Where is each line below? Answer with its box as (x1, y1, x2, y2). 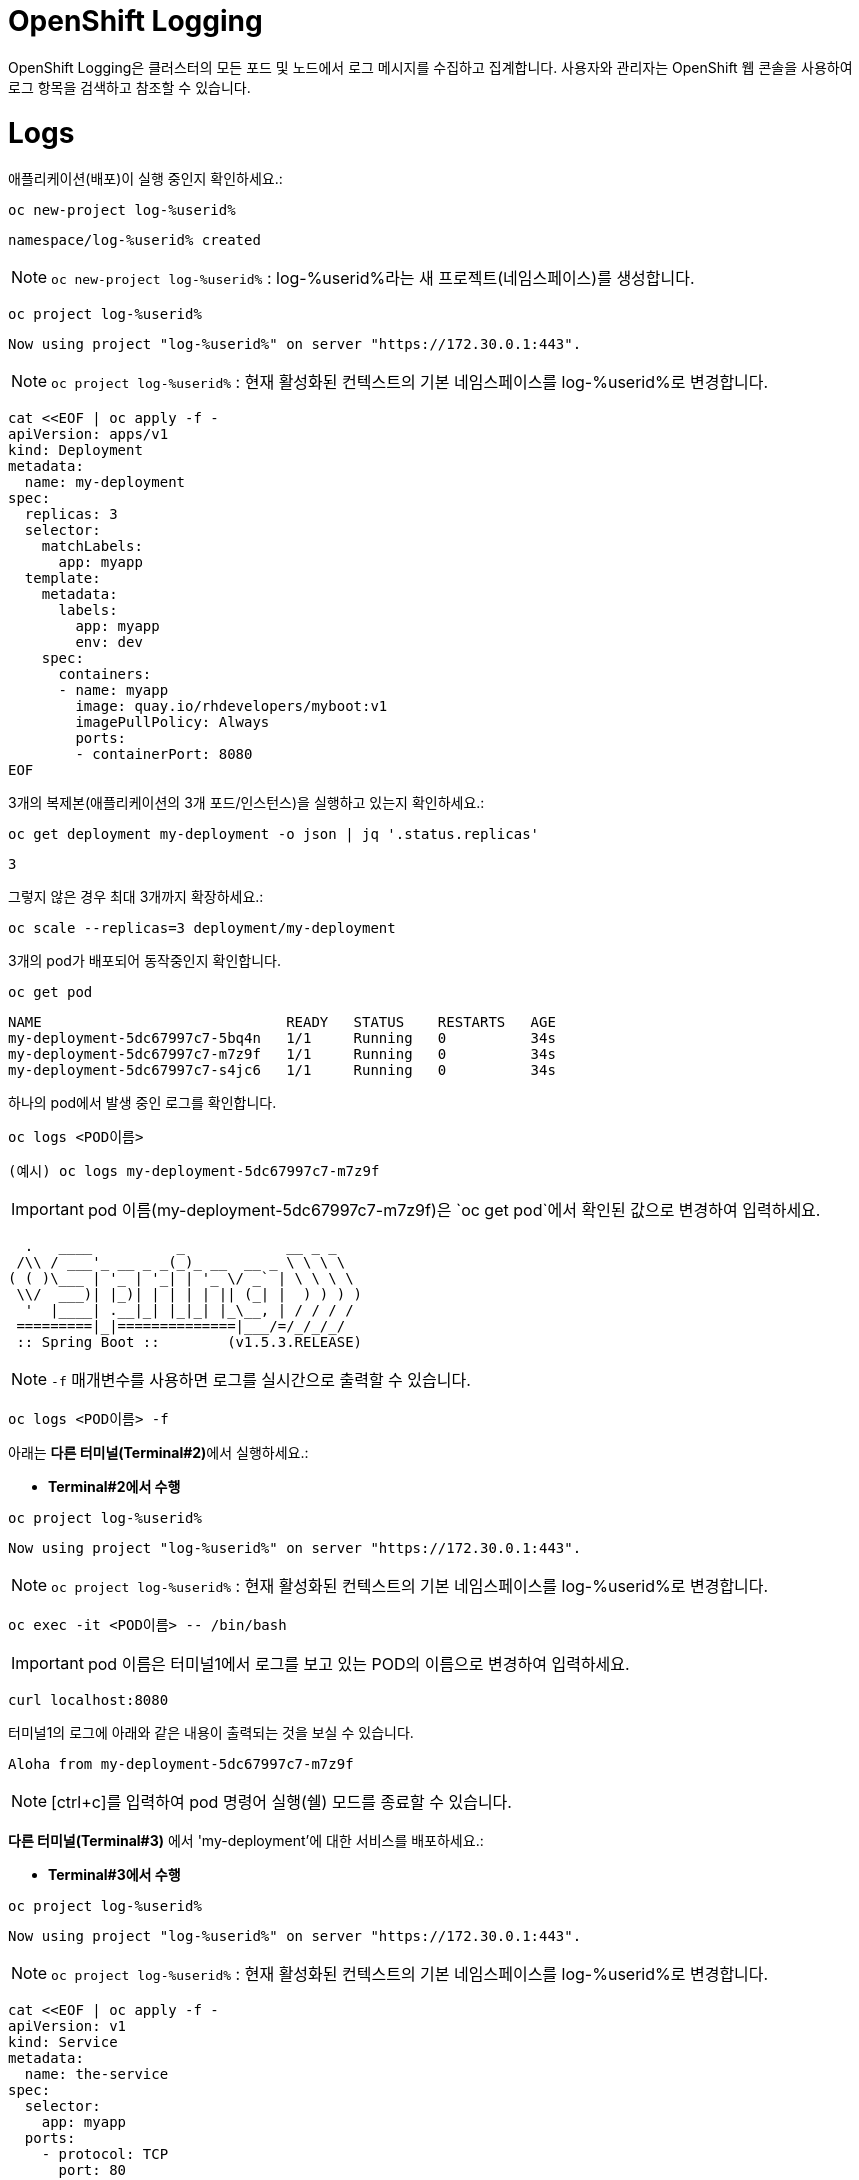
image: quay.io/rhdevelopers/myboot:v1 (75, 698, 388, 715)
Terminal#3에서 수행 (48, 1866, 181, 1884)
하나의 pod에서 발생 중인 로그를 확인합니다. (8, 1094, 277, 1112)
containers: (58, 666, 152, 683)
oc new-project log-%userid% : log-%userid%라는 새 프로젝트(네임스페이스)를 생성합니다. (51, 268, 695, 289)
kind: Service (8, 2034, 118, 2051)
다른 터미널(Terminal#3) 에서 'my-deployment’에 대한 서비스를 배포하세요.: (8, 1832, 484, 1850)
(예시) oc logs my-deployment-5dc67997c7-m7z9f (8, 1163, 380, 1180)
